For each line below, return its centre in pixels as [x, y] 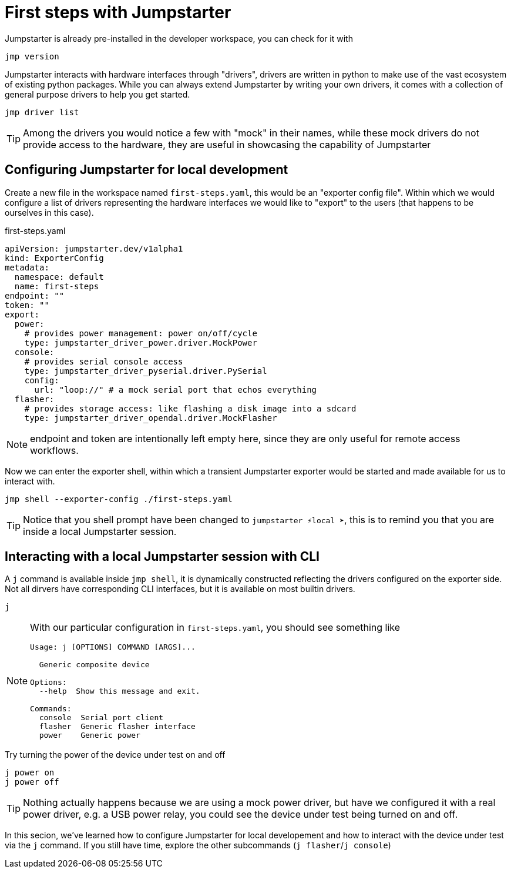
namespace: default [59, 277]
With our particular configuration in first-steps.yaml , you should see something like [215, 628]
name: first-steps [57, 286]
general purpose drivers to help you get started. [98, 94]
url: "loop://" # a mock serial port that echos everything [176, 389]
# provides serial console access [104, 361]
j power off [32, 782]
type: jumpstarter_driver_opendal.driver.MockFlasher [151, 418]
